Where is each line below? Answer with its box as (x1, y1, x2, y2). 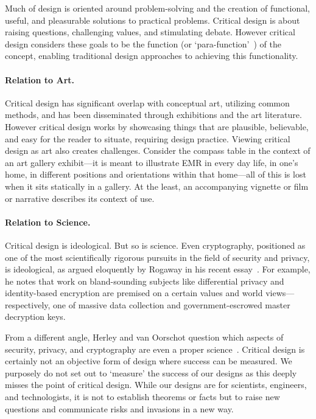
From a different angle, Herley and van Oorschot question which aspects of (5, 331, 284, 344)
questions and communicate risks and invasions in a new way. (5, 402, 234, 415)
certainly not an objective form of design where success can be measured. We (5, 355, 292, 367)
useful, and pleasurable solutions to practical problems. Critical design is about (5, 13, 300, 26)
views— (265, 286, 295, 299)
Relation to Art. (5, 73, 75, 86)
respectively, (5, 298, 51, 311)
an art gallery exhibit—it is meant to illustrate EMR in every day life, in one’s (5, 156, 298, 168)
